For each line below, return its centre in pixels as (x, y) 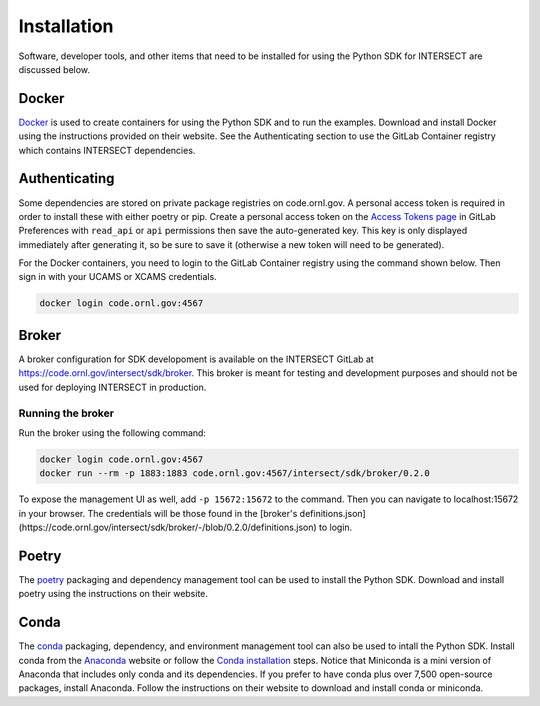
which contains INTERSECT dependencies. (107, 150)
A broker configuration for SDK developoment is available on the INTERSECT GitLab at (196, 359)
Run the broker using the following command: (112, 432)
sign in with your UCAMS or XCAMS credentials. (117, 277)
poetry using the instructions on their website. (113, 594)
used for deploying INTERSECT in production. (112, 387)
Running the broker (66, 413)
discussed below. (54, 69)
